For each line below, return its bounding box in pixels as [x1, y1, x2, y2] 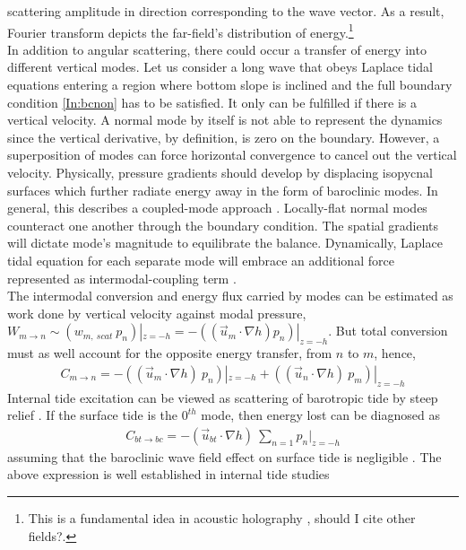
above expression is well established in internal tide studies [7, 465, 330, 484]
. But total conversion [328, 321, 448, 340]
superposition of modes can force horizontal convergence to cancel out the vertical [7, 145, 457, 164]
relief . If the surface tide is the [7, 406, 177, 424]
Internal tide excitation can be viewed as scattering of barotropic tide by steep [7, 388, 438, 406]
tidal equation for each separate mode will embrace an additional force [7, 250, 394, 269]
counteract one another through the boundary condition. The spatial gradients [7, 215, 439, 234]
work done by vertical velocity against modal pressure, [7, 303, 306, 322]
